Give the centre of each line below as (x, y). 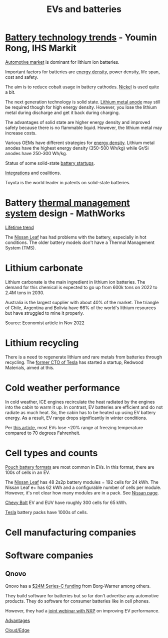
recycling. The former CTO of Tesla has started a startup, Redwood (74, 362)
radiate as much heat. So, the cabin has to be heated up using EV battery (80, 412)
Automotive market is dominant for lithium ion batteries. (62, 62)
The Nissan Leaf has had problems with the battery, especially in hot (76, 237)
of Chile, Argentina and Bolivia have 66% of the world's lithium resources (80, 308)
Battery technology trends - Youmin (81, 37)
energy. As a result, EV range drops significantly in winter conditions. (76, 418)
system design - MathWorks (65, 214)
